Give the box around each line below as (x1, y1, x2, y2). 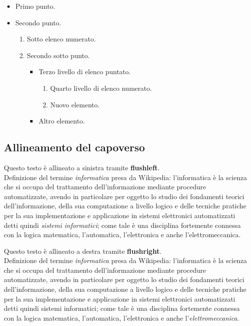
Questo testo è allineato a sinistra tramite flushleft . (4, 162, 160, 172)
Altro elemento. (38, 116, 85, 126)
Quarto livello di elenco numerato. (50, 82, 152, 93)
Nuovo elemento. (50, 99, 100, 109)
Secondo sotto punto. (27, 50, 90, 60)
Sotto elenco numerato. (27, 34, 96, 44)
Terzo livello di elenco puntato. (38, 66, 131, 77)
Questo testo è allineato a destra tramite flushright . (4, 245, 162, 256)
